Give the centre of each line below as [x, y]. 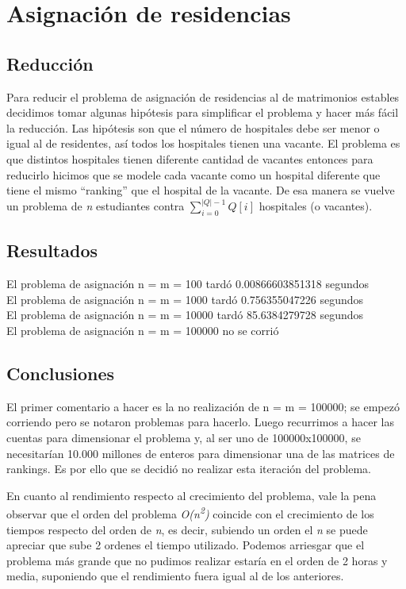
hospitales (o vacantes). [316, 206]
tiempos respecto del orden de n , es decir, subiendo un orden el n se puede [187, 529]
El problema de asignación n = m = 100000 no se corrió [143, 330]
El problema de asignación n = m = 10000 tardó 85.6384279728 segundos [185, 315]
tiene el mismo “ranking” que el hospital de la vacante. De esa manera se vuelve [201, 190]
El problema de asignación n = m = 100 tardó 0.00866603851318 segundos [188, 284]
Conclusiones [61, 373]
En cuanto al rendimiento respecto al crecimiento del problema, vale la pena [192, 495]
